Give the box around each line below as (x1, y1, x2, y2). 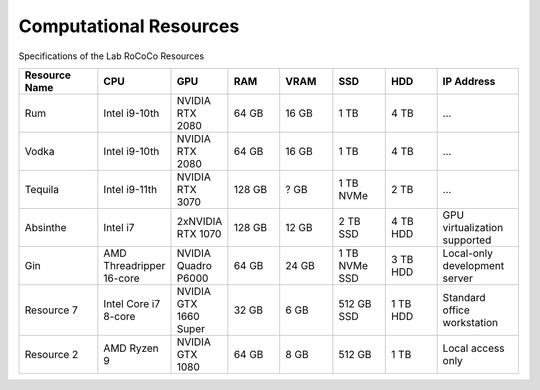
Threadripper (103, 258, 166, 272)
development (442, 258, 505, 272)
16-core (103, 271, 140, 285)
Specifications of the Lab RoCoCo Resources (18, 50, 205, 62)
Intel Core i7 (103, 296, 160, 310)
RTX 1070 (176, 226, 222, 240)
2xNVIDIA (176, 214, 223, 228)
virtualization (442, 220, 504, 234)
